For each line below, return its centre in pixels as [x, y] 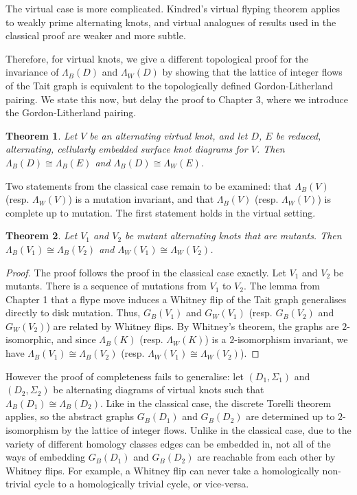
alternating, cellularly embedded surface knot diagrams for [127, 149]
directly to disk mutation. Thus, [73, 312]
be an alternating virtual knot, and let [169, 135]
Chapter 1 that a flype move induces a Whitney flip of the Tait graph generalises [176, 299]
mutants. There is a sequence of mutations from [106, 286]
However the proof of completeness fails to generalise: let [125, 376]
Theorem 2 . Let [42, 235]
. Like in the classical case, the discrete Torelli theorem [216, 403]
